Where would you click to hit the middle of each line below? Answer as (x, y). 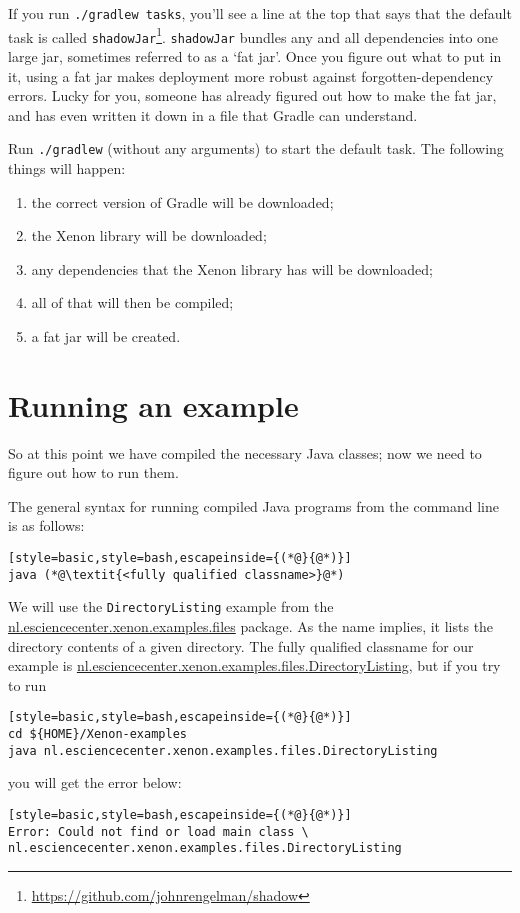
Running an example (153, 404)
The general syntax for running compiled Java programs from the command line (253, 505)
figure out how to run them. (93, 472)
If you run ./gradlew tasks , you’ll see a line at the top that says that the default (260, 13)
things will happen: (67, 168)
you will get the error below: (95, 782)
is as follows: (46, 525)
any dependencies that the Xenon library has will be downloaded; (232, 268)
